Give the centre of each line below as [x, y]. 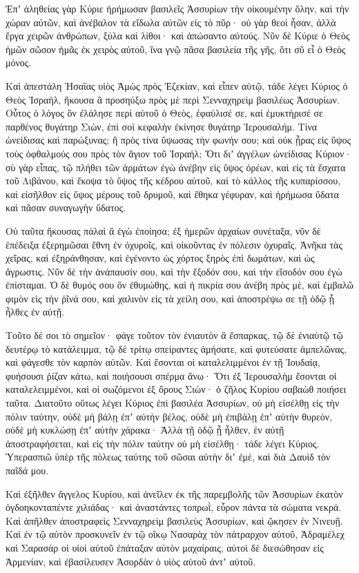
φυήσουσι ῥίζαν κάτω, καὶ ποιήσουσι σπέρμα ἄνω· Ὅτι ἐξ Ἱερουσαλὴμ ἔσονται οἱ [171, 375]
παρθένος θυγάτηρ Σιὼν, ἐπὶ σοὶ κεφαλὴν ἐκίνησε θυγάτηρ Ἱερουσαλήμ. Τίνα [162, 126]
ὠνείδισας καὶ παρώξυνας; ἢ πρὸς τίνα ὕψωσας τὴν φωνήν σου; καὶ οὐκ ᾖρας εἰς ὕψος [178, 140]
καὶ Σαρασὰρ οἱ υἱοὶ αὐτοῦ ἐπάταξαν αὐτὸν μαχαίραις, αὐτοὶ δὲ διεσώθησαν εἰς [165, 547]
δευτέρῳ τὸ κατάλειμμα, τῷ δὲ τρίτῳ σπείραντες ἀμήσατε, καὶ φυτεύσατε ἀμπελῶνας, [176, 348]
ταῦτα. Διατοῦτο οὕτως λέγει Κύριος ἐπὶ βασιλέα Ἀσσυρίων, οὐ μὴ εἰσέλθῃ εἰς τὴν [173, 403]
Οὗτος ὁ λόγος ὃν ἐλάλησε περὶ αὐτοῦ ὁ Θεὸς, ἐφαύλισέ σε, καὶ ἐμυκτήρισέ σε [164, 113]
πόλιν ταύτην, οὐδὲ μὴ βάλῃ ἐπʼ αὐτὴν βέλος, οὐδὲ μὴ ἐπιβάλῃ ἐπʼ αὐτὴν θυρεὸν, [169, 416]
